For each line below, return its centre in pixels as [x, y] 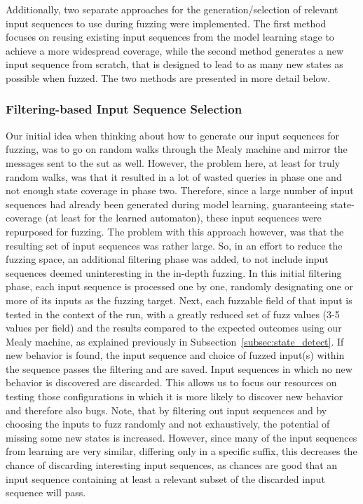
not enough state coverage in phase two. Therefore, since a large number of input [180, 190]
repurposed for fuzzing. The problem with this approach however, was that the [175, 231]
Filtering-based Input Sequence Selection [124, 109]
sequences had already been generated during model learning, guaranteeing [166, 204]
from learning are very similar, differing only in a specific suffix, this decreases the [181, 451]
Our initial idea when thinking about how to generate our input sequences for [172, 135]
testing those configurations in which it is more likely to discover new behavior [174, 396]
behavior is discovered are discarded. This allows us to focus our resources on [171, 382]
